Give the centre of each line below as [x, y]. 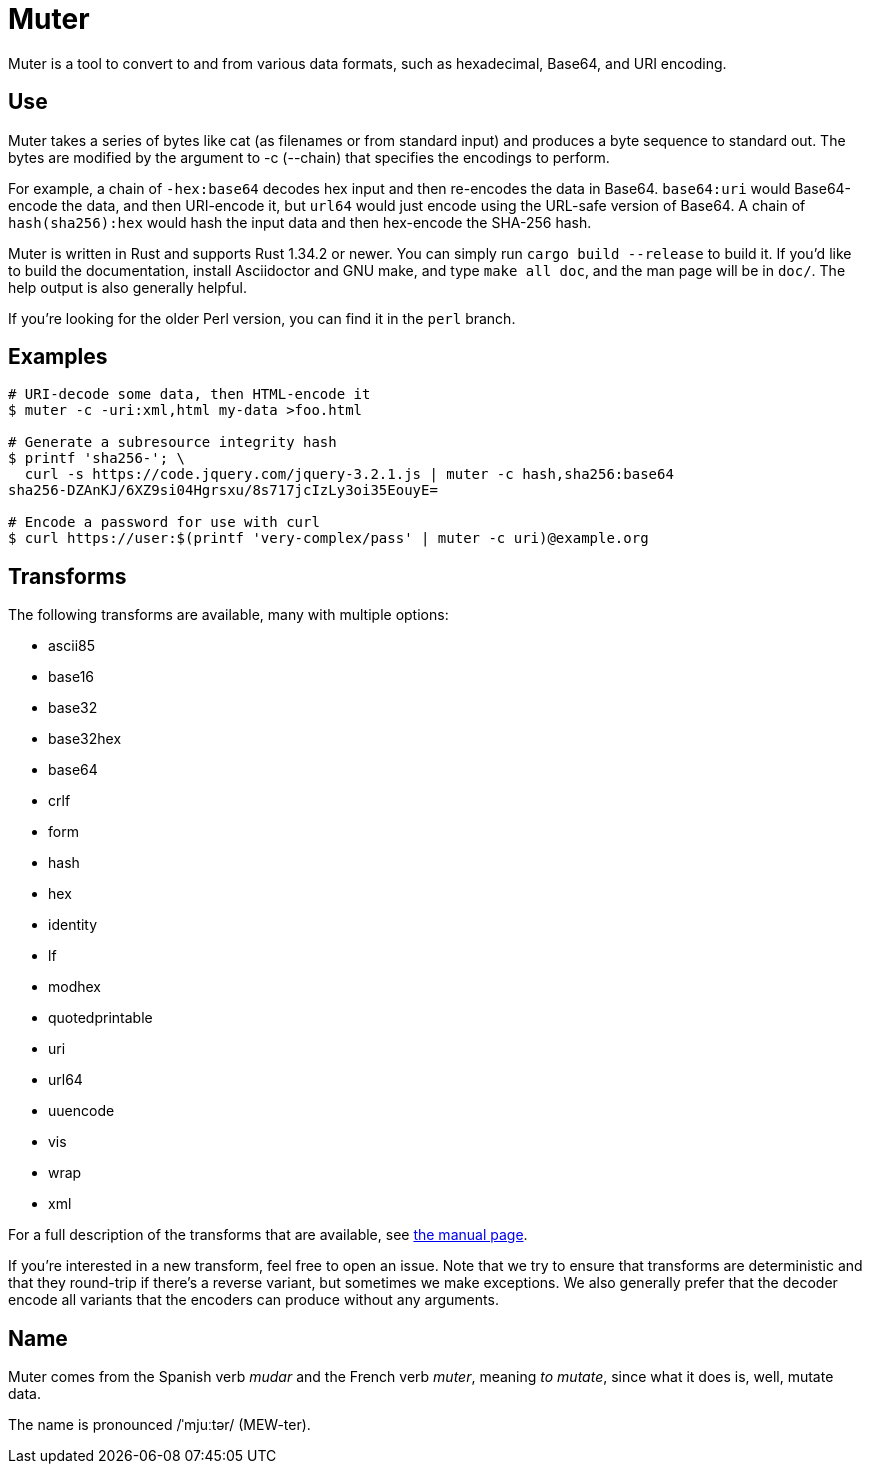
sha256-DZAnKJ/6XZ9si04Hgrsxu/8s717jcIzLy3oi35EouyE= [223, 490]
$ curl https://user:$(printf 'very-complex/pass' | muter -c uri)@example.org [328, 538]
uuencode [81, 1111]
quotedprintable [100, 1018]
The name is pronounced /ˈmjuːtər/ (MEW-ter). [159, 1425]
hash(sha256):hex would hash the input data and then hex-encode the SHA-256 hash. [300, 222]
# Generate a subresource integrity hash [172, 442]
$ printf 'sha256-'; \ [97, 458]
